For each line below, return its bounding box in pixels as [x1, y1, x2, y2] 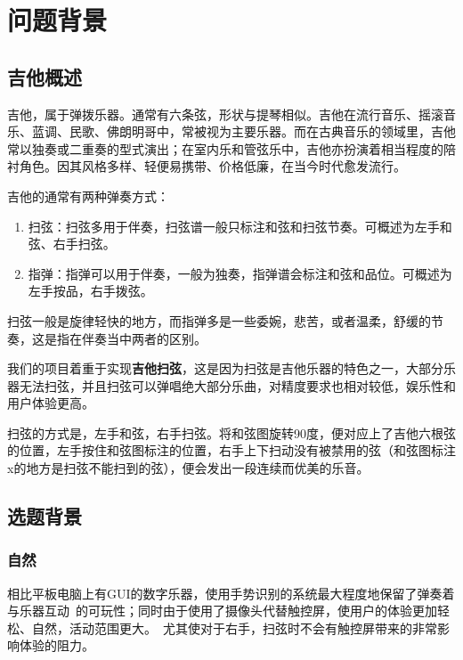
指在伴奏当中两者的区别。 [56, 329, 207, 347]
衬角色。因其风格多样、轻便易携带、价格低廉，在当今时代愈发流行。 [7, 157, 406, 175]
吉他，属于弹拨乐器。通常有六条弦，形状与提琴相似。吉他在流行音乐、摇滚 [7, 104, 443, 123]
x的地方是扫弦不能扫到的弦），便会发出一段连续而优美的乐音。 [7, 459, 370, 477]
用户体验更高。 [7, 394, 94, 412]
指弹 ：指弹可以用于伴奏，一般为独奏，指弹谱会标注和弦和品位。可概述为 [28, 264, 452, 282]
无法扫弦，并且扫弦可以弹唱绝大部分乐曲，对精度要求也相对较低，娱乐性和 [19, 376, 456, 395]
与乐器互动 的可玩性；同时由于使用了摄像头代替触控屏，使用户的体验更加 [7, 601, 437, 620]
